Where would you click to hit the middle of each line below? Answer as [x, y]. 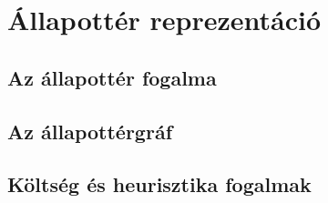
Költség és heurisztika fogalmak [159, 184]
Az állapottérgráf [90, 131]
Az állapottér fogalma [112, 77]
